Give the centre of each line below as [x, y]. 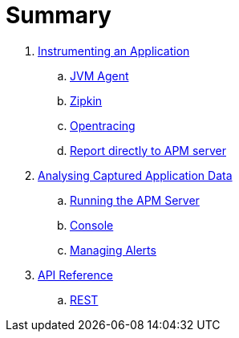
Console [92, 225]
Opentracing [103, 125]
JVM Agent [99, 75]
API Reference [75, 275]
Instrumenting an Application [114, 51]
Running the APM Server [135, 200]
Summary [59, 15]
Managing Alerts [113, 250]
